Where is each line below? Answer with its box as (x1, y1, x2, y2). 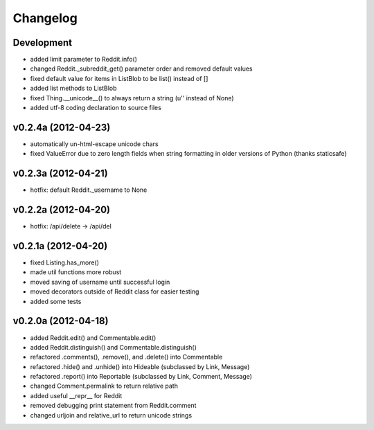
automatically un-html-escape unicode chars (30, 139, 159, 148)
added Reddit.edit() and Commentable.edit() (30, 333, 157, 342)
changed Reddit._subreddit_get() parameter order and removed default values (30, 64, 253, 73)
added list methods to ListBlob (30, 84, 117, 93)
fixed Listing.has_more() (30, 258, 100, 267)
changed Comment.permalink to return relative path (30, 382, 178, 391)
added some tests (30, 297, 82, 305)
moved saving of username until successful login (30, 278, 170, 286)
